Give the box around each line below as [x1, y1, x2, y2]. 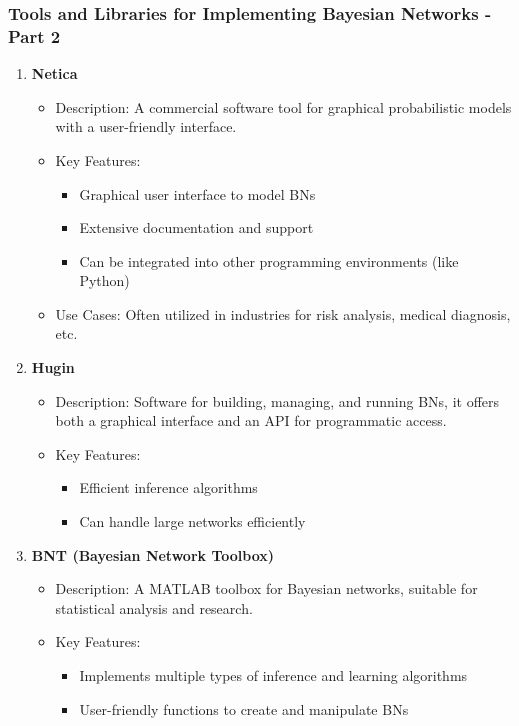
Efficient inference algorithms [79, 477, 258, 498]
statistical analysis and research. [55, 597, 253, 618]
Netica [31, 63, 78, 84]
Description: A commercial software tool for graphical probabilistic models [55, 96, 512, 117]
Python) [79, 270, 130, 291]
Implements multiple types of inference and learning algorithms [79, 665, 468, 686]
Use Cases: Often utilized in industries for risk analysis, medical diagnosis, [55, 303, 511, 324]
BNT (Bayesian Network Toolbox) [31, 544, 275, 565]
